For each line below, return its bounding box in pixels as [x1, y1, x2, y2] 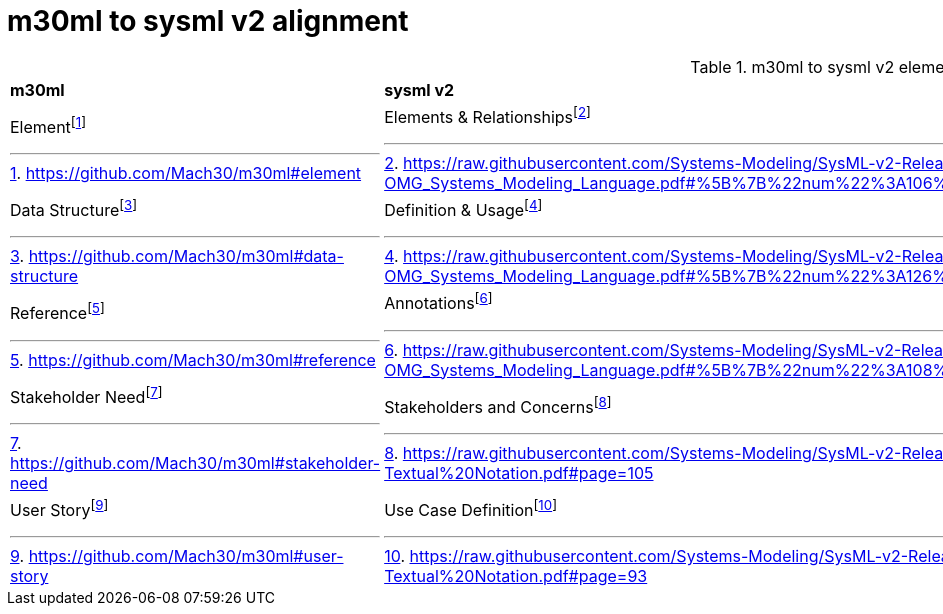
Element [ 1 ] [10, 113, 87, 138]
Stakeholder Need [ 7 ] [10, 383, 163, 408]
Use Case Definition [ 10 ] [384, 497, 558, 521]
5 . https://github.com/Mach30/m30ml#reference [10, 349, 376, 370]
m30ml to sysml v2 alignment [7, 4, 409, 38]
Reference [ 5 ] [10, 300, 105, 324]
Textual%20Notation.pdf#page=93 [384, 566, 648, 587]
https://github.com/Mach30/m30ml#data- [28, 246, 344, 267]
